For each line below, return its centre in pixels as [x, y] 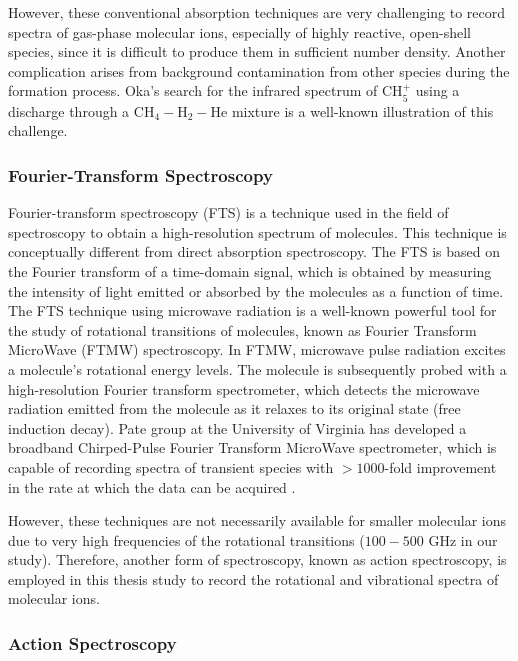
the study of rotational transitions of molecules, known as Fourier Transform [242, 329]
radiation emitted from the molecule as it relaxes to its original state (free [234, 408]
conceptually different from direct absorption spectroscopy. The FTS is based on [254, 251]
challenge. [38, 130]
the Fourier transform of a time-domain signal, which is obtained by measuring [250, 270]
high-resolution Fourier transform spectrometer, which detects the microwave [244, 388]
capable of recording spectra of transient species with [171, 466]
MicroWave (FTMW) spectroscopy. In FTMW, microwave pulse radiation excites [257, 349]
